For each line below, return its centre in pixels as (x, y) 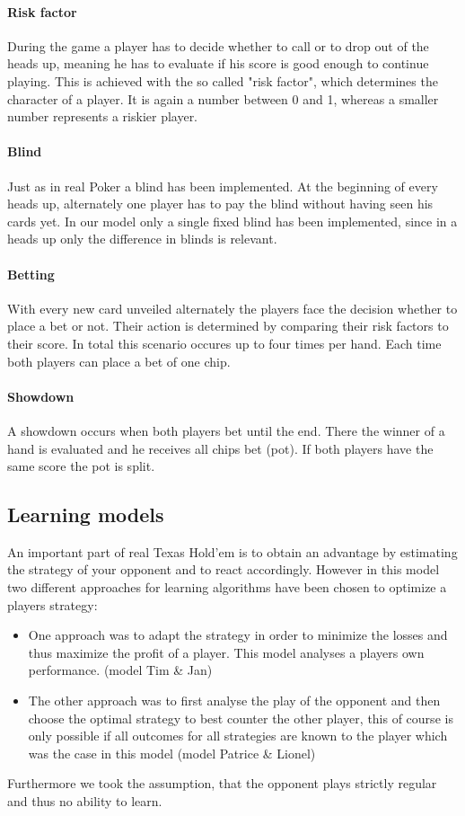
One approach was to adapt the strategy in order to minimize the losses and (238, 635)
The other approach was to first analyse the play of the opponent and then (234, 701)
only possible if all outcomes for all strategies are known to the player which (238, 736)
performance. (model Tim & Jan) (120, 670)
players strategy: (53, 604)
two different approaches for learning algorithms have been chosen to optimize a (227, 587)
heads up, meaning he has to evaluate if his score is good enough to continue (218, 63)
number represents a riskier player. (103, 116)
